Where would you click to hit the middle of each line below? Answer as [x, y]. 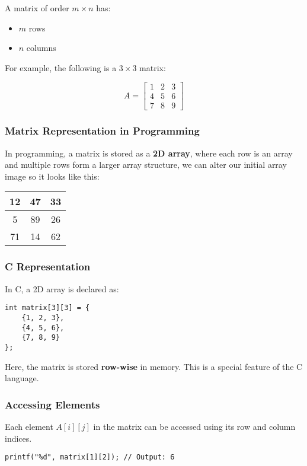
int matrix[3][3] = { [47, 308]
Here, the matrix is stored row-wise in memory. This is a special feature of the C [154, 366]
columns [41, 48]
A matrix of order [37, 8]
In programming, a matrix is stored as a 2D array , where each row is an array [149, 153]
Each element [29, 426]
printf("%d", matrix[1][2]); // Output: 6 [90, 457]
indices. [18, 438]
